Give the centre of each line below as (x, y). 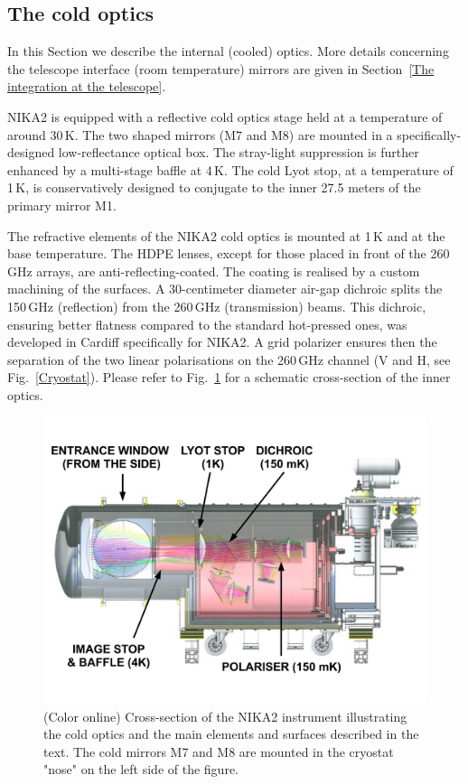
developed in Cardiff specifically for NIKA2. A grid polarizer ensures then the (222, 342)
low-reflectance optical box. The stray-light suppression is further (239, 152)
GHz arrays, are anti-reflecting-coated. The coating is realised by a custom (214, 271)
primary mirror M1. (62, 205)
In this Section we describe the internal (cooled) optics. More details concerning (228, 51)
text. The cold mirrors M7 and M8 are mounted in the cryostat (219, 751)
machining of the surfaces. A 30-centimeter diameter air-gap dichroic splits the (225, 289)
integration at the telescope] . (87, 86)
